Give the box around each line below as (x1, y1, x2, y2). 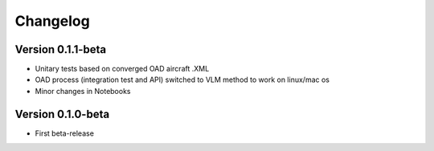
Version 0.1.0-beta (14, 107, 110, 120)
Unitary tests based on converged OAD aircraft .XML (35, 64, 210, 74)
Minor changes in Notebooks (35, 86, 131, 96)
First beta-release (35, 129, 94, 138)
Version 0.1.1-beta (14, 43, 107, 56)
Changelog (14, 12, 90, 30)
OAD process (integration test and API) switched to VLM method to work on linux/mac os (35, 75, 330, 84)
